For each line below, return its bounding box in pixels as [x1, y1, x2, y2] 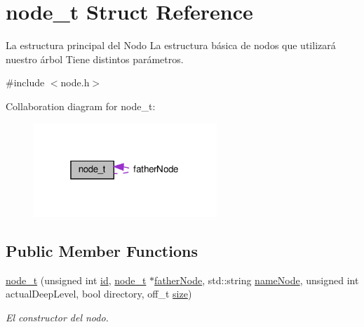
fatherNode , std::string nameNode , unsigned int [154, 272, 359, 287]
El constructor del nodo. [6, 310, 109, 325]
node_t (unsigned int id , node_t [6, 272, 147, 287]
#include [6, 75, 45, 90]
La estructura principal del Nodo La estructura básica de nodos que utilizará [6, 38, 336, 53]
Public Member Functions [6, 240, 198, 262]
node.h [60, 75, 90, 90]
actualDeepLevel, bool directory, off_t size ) [6, 286, 192, 301]
